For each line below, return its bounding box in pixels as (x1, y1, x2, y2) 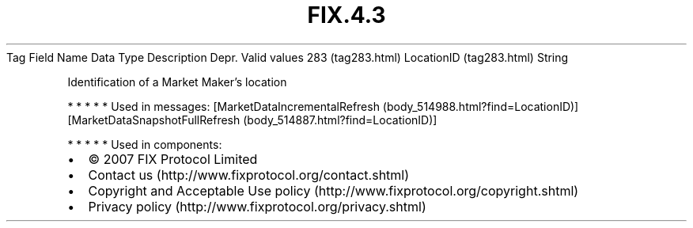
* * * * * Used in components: (67, 137, 222, 151)
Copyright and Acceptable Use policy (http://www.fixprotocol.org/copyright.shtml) (88, 182, 579, 199)
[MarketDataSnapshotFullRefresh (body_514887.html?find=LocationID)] (67, 112, 437, 127)
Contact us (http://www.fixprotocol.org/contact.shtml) (88, 166, 410, 183)
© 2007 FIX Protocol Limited (88, 150, 258, 167)
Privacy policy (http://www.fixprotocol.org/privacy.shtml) (88, 198, 426, 215)
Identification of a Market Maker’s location (67, 74, 287, 89)
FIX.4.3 (307, 2, 386, 28)
